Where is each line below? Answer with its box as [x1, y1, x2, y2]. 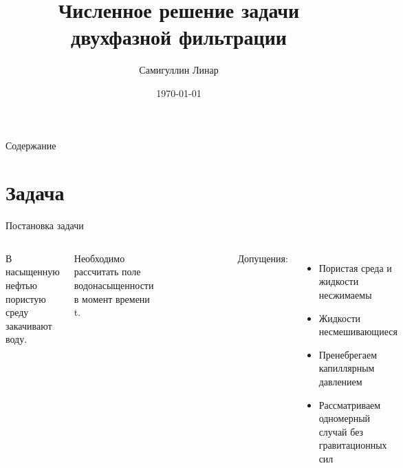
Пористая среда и [318, 260, 392, 275]
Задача [6, 178, 65, 206]
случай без [318, 424, 364, 438]
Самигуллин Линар [139, 63, 219, 77]
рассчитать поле [74, 264, 141, 279]
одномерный [318, 411, 371, 425]
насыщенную [6, 264, 60, 279]
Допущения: [237, 251, 288, 265]
